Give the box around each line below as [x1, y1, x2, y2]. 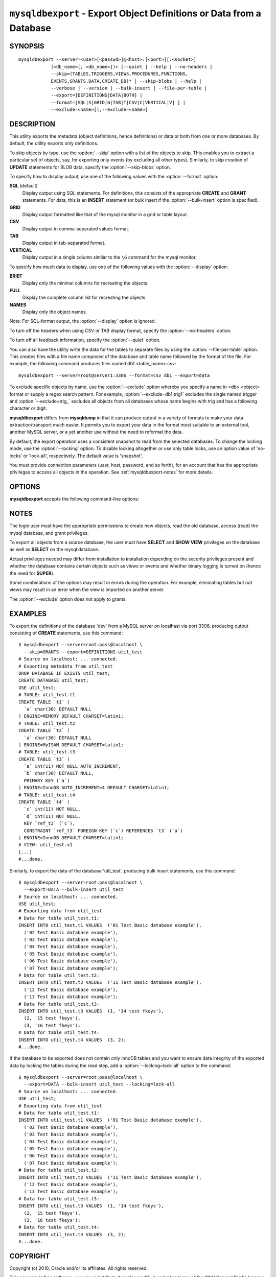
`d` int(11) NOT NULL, [24, 813, 81, 819]
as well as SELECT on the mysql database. [9, 547, 100, 553]
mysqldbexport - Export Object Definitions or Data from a [9, 8, 262, 19]
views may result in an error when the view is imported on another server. [9, 586, 165, 593]
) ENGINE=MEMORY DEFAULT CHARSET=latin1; [18, 713, 124, 719]
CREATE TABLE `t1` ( [18, 699, 70, 705]
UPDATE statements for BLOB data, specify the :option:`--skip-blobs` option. [9, 164, 171, 170]
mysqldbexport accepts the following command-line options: [9, 496, 140, 502]
